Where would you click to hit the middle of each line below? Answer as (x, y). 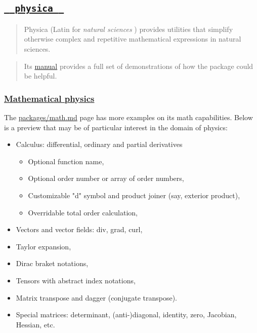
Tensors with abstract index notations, (76, 280)
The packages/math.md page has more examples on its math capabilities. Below (128, 117)
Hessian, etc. (35, 324)
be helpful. (40, 76)
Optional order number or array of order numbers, (106, 178)
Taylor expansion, (44, 246)
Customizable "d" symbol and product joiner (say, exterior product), (134, 195)
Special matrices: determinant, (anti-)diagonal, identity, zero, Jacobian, (126, 314)
